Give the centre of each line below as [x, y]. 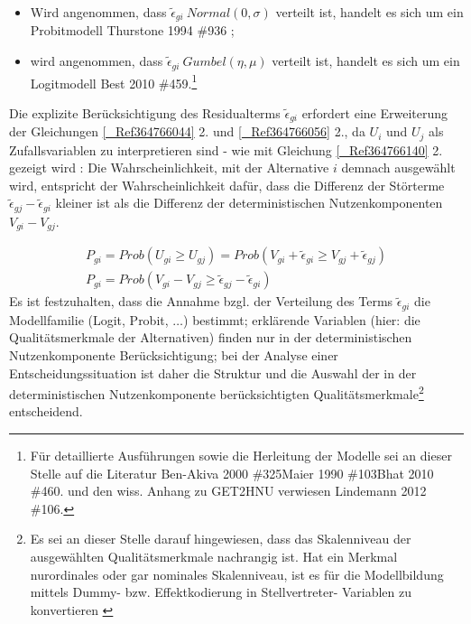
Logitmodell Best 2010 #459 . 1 [114, 81]
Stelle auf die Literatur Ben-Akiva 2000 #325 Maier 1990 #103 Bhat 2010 [232, 473]
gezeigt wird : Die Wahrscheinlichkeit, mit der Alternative [169, 168]
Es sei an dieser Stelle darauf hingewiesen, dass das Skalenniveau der [221, 539]
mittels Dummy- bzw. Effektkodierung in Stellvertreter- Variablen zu [221, 592]
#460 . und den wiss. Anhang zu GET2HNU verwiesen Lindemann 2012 [228, 491]
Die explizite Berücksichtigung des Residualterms [145, 112]
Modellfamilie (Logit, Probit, [89, 319]
